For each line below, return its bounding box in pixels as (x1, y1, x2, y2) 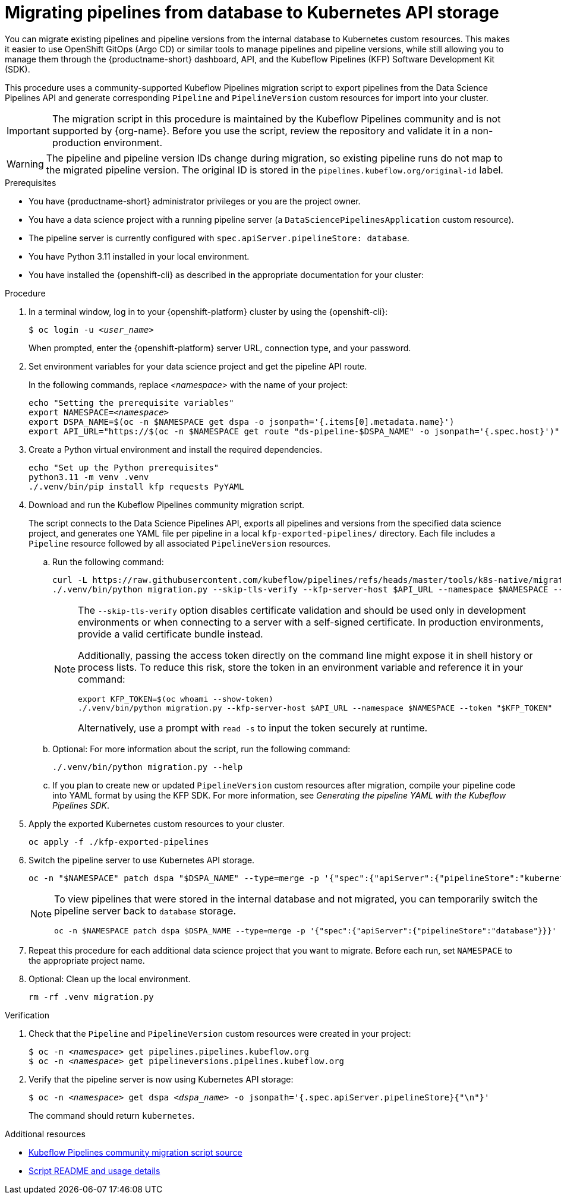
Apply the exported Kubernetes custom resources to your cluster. (29, 818, 285, 829)
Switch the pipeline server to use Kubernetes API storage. (29, 854, 255, 865)
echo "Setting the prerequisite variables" (29, 397, 234, 408)
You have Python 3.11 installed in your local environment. (29, 251, 250, 261)
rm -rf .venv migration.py (29, 992, 154, 1002)
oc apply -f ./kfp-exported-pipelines (29, 837, 209, 847)
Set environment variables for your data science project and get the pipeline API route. (29, 361, 367, 371)
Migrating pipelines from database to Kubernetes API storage (5, 2, 499, 23)
